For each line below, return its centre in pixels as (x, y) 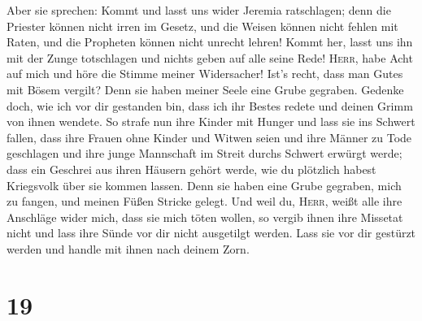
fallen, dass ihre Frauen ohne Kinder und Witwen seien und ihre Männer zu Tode (209, 137)
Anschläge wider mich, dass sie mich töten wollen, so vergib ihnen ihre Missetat (205, 217)
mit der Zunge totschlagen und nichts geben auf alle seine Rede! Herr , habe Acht (210, 57)
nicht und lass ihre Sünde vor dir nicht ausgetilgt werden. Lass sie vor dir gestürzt (211, 233)
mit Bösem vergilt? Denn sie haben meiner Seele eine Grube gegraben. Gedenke (205, 89)
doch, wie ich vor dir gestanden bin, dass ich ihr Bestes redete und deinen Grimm (210, 105)
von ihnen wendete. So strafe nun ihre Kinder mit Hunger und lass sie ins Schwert (211, 121)
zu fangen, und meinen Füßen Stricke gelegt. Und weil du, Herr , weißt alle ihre (204, 201)
